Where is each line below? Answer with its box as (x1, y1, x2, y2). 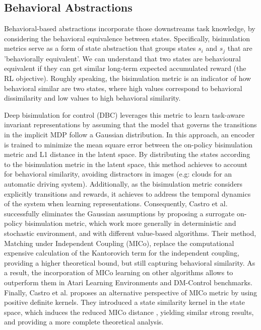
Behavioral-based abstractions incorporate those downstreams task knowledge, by (4, 23, 255, 34)
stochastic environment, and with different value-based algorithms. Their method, (4, 227, 256, 238)
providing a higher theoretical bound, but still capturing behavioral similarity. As (4, 257, 255, 268)
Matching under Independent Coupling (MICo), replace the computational (4, 237, 234, 248)
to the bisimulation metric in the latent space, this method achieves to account (4, 158, 247, 169)
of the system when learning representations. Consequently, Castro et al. (4, 198, 228, 209)
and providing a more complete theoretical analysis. (4, 316, 164, 327)
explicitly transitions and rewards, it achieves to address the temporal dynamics (4, 188, 251, 199)
